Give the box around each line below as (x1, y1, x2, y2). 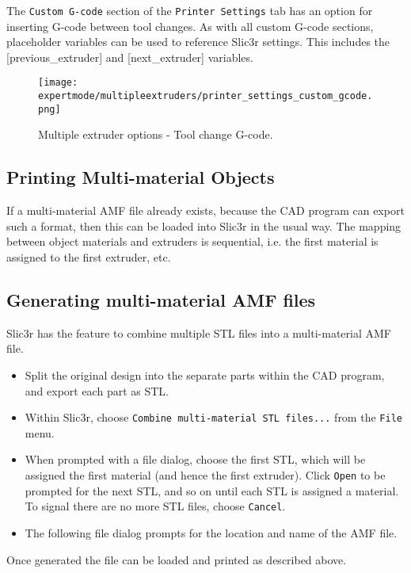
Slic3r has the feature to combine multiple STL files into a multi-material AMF (6, 324, 391, 341)
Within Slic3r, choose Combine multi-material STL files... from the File (25, 409, 402, 426)
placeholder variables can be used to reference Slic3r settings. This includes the (6, 33, 390, 50)
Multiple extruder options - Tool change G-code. (38, 126, 273, 143)
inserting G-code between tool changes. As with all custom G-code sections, (6, 17, 374, 34)
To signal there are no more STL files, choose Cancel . (25, 498, 286, 514)
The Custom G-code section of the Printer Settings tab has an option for (6, 2, 373, 18)
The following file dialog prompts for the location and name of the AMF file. (25, 524, 398, 541)
